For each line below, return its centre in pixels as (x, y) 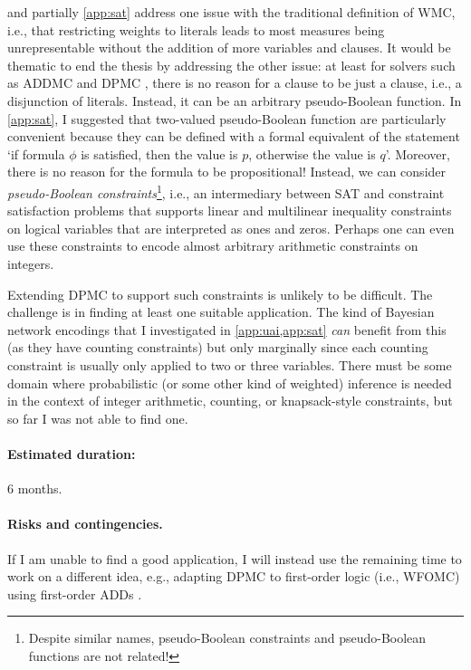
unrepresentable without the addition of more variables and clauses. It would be (229, 48)
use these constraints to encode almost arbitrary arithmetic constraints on (213, 246)
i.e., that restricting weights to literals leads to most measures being (196, 29)
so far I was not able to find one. (98, 418)
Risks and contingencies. (85, 524)
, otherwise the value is (312, 153)
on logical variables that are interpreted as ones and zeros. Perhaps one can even (231, 228)
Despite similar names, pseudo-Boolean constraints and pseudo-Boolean (227, 638)
